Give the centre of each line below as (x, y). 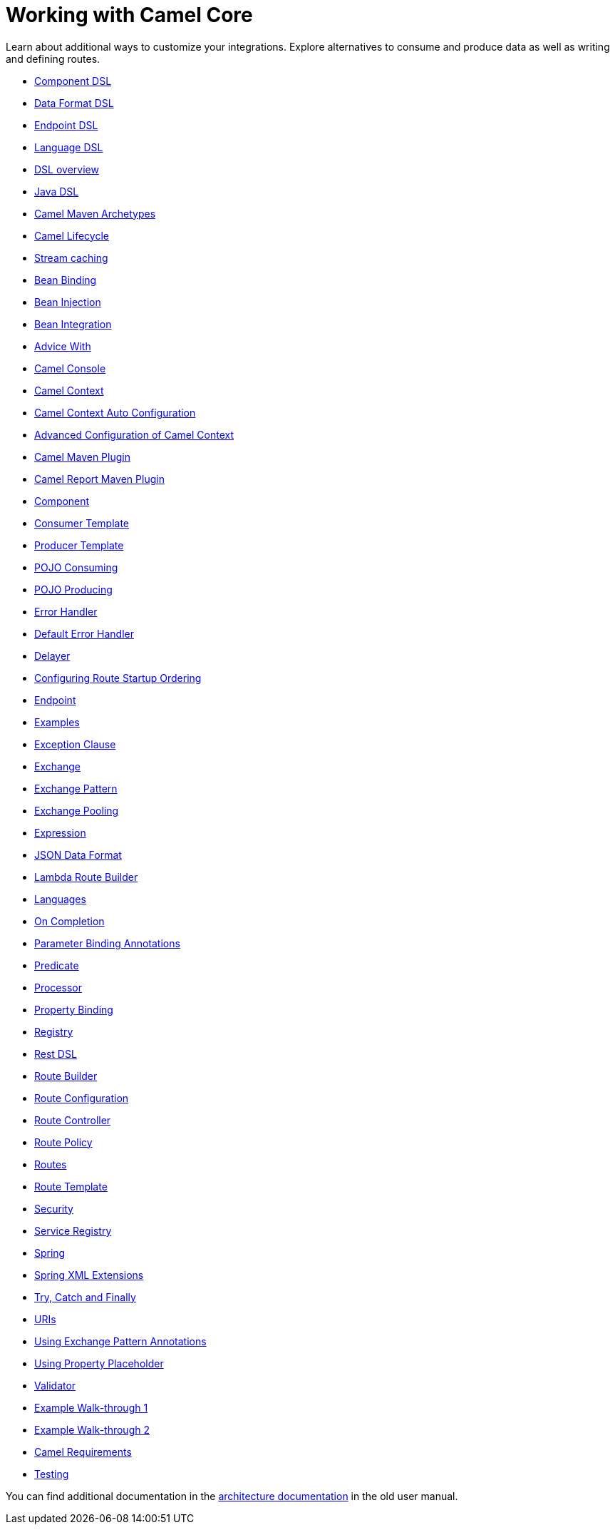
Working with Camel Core (129, 15)
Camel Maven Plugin (82, 457)
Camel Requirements (83, 1452)
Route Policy (63, 1142)
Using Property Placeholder (99, 1363)
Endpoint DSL (66, 125)
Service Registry (73, 1230)
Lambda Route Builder (86, 877)
